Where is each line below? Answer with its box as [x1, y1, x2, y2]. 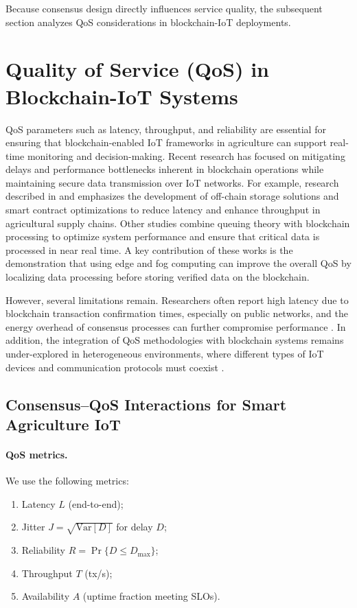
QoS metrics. [5, 447, 68, 461]
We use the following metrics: [5, 473, 129, 488]
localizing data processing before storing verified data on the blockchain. [5, 270, 310, 284]
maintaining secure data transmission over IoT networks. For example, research [5, 175, 339, 189]
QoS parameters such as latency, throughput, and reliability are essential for [5, 121, 326, 136]
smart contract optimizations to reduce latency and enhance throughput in [5, 202, 321, 217]
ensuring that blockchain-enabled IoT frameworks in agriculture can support [5, 135, 327, 150]
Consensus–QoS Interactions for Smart [5, 393, 287, 414]
